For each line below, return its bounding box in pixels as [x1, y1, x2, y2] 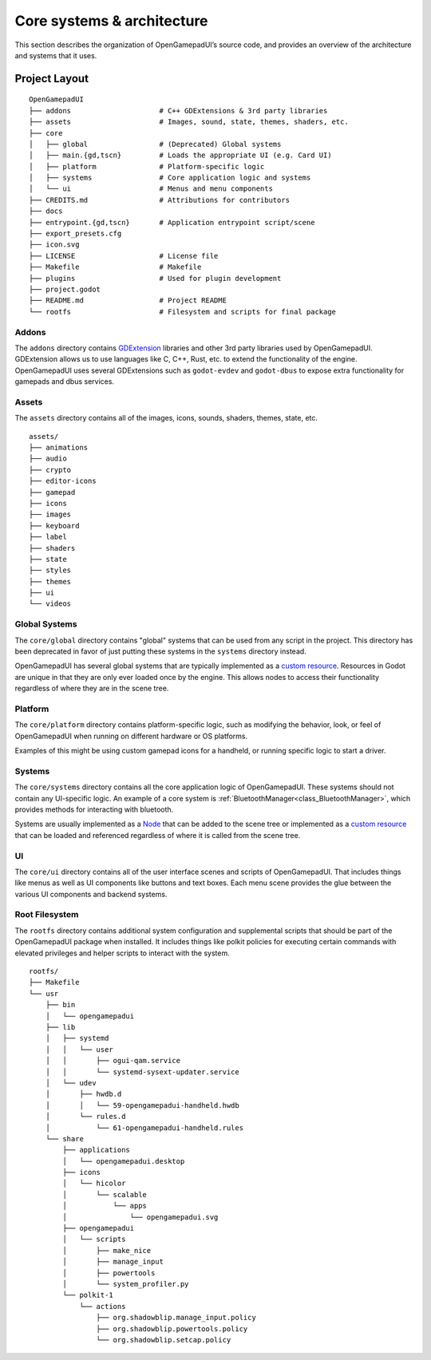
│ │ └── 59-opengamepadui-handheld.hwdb [45, 1101, 239, 1109]
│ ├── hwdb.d [45, 1089, 122, 1099]
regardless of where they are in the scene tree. [14, 683, 169, 694]
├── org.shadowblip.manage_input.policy [96, 1313, 257, 1322]
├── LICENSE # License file [29, 251, 219, 260]
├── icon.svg [29, 240, 80, 249]
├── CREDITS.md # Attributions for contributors [29, 196, 291, 204]
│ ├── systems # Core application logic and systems [29, 173, 311, 183]
